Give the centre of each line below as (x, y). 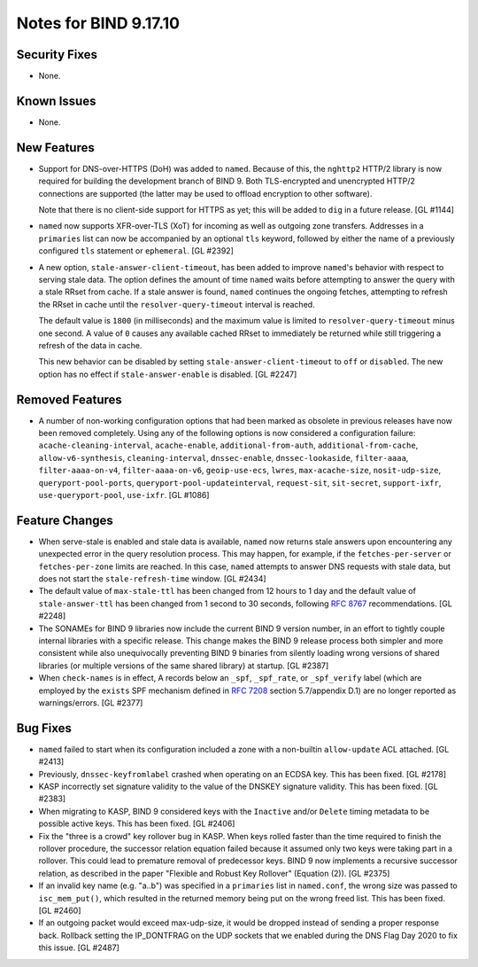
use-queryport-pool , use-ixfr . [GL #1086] (124, 495)
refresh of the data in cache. (90, 345)
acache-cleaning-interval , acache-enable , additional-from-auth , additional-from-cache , (228, 445)
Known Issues (56, 101)
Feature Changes (65, 520)
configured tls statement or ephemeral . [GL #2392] (136, 251)
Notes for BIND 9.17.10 (98, 23)
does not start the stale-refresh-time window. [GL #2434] (152, 579)
